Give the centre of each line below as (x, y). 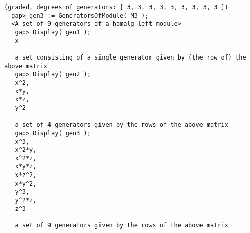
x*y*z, (26, 167)
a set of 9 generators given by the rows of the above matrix (121, 226)
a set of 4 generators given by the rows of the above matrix (121, 125)
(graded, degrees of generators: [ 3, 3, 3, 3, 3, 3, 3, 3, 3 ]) (116, 7)
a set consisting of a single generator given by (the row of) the (131, 57)
